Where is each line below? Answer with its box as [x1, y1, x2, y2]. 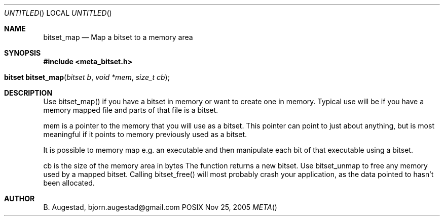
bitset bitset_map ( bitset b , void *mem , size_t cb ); [4, 73, 170, 81]
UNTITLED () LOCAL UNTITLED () [4, 9, 112, 17]
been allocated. [43, 179, 95, 187]
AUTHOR [4, 194, 35, 203]
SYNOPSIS [4, 49, 41, 57]
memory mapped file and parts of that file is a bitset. [43, 106, 218, 114]
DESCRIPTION [4, 89, 53, 97]
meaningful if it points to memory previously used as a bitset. [43, 130, 247, 139]
